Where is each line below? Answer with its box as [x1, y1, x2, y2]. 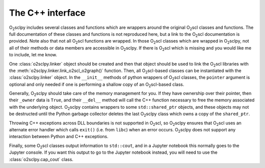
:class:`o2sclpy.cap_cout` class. [9, 156, 74, 162]
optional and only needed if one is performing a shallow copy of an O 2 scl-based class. [9, 81, 184, 88]
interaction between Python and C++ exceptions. [9, 134, 109, 140]
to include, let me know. [9, 52, 57, 58]
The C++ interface [9, 7, 86, 18]
